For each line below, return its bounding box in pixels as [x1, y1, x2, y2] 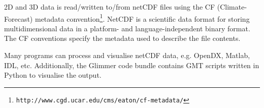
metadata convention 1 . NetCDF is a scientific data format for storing [35, 12, 250, 24]
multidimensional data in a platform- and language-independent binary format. [4, 23, 250, 33]
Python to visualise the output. [4, 70, 102, 80]
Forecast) [4, 13, 33, 24]
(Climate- [217, 2, 247, 12]
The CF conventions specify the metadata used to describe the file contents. [4, 33, 241, 43]
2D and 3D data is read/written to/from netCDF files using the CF [4, 2, 215, 12]
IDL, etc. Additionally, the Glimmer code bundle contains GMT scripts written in [4, 60, 259, 70]
